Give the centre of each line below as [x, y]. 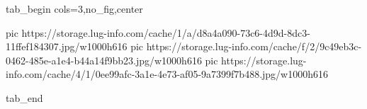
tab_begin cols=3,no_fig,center [74, 8]
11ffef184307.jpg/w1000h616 [67, 46]
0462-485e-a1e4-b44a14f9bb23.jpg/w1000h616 [104, 60]
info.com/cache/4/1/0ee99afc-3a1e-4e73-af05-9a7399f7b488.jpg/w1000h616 [167, 74]
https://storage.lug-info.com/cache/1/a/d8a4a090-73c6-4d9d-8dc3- [166, 32]
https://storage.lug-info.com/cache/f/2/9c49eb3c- [254, 46]
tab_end [24, 97]
